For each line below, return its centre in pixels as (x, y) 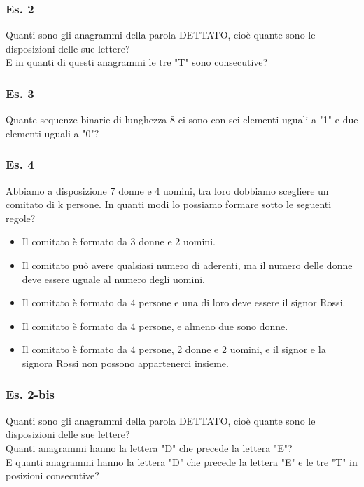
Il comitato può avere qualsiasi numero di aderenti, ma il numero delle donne (187, 265)
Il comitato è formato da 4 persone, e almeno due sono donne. (155, 325)
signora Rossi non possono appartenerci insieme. (125, 363)
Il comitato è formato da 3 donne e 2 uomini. (119, 241)
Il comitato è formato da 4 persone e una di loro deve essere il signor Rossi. (184, 302)
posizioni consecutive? (52, 475)
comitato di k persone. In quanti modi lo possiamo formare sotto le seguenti (169, 204)
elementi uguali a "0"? (52, 133)
